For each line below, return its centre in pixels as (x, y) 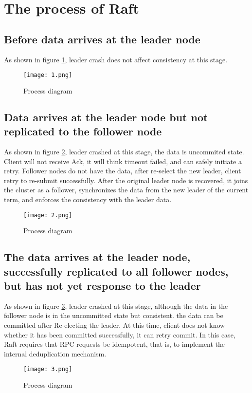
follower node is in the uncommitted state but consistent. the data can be (114, 315)
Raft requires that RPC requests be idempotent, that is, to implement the (115, 344)
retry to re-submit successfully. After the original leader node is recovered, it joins (126, 180)
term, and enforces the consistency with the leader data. (88, 199)
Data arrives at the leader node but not (106, 117)
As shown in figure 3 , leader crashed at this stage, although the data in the (116, 306)
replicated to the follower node (83, 131)
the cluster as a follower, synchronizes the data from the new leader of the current (126, 190)
